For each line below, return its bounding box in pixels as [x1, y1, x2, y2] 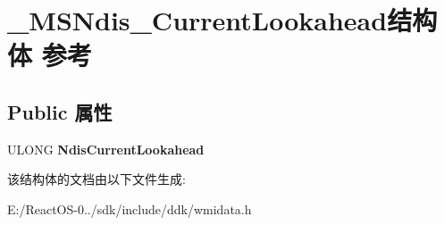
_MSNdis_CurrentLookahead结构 [7, 2, 438, 38]
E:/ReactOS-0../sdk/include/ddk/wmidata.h [7, 199, 252, 218]
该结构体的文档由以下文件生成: [7, 170, 186, 188]
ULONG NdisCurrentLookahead [7, 139, 205, 158]
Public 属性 [7, 97, 113, 125]
